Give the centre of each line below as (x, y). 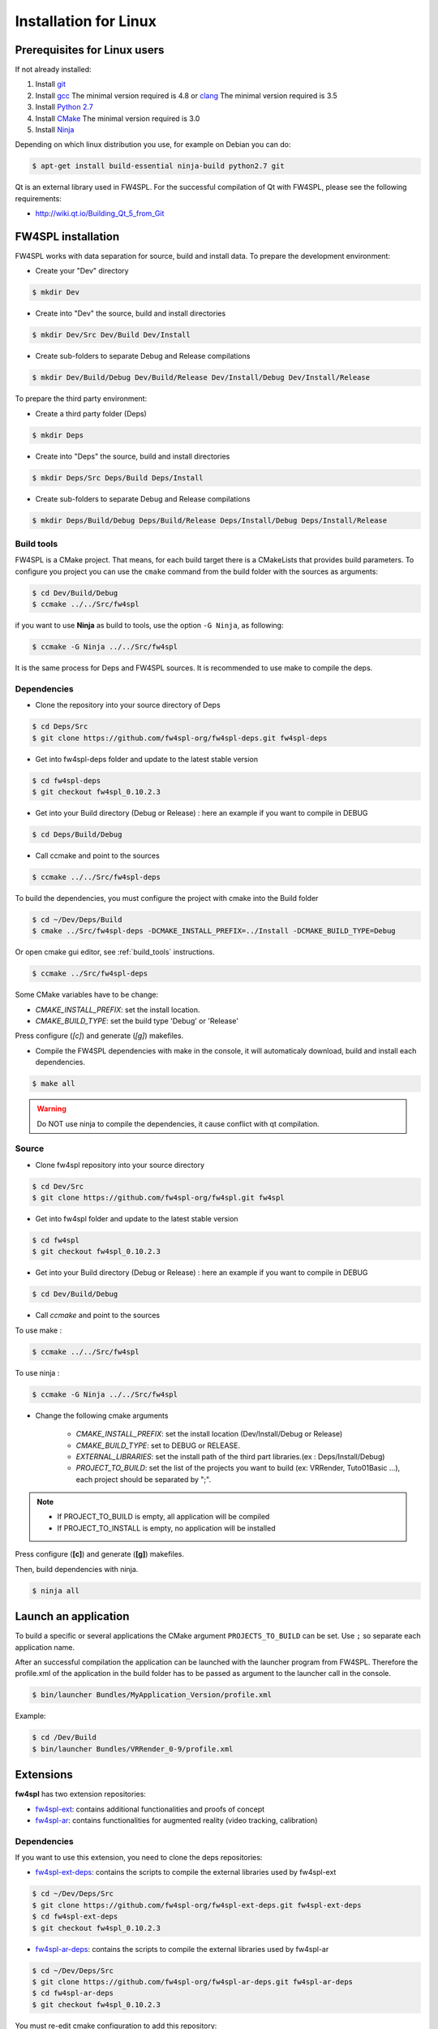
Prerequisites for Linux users (90, 50)
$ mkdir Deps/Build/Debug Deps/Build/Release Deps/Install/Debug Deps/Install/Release (210, 520)
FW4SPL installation (67, 237)
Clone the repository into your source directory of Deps (128, 705)
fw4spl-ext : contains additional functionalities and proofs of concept (150, 1809)
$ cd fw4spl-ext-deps (75, 1917)
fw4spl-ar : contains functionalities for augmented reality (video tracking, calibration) (176, 1820)
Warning (52, 1109)
